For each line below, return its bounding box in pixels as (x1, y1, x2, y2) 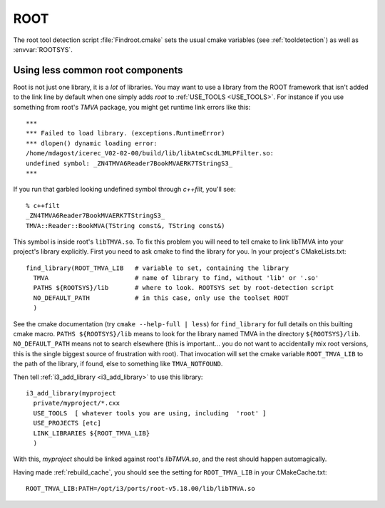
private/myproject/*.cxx (33, 399, 120, 408)
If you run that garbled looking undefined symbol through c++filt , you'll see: (13, 185, 236, 194)
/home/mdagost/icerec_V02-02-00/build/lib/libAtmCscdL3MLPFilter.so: (26, 150, 274, 157)
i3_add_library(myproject (26, 389, 117, 397)
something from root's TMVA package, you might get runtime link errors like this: (13, 103, 251, 111)
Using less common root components (13, 64, 183, 76)
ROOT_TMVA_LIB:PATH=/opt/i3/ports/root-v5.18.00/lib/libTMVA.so (26, 484, 256, 493)
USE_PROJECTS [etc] (33, 419, 101, 427)
